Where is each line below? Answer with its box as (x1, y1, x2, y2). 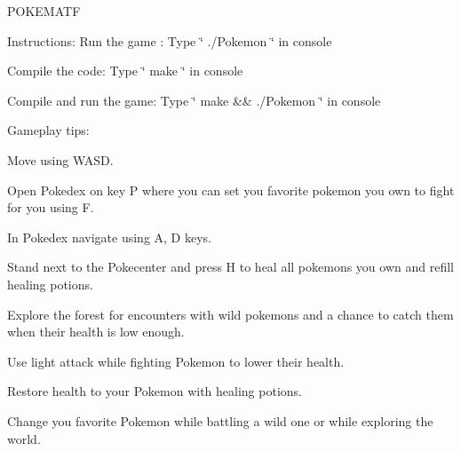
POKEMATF (7, 2, 81, 20)
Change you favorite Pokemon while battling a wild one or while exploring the (7, 411, 433, 430)
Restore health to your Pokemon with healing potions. (7, 382, 302, 400)
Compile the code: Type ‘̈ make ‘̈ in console (7, 61, 243, 80)
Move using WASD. (7, 150, 114, 169)
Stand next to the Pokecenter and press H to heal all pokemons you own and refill (7, 257, 454, 276)
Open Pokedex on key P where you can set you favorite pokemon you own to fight (7, 180, 455, 199)
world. (7, 429, 41, 447)
